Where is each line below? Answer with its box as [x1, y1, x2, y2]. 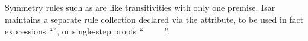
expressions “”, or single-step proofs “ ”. [5, 25, 170, 37]
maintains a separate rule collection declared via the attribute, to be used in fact [5, 13, 304, 25]
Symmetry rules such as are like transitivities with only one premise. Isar [5, 1, 275, 13]
